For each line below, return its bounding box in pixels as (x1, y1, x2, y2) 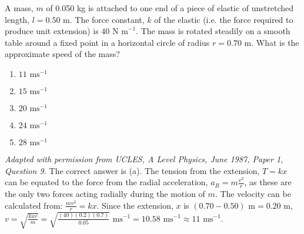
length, (5, 13, 30, 25)
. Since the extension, (96, 199, 173, 211)
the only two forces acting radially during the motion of (5, 187, 205, 199)
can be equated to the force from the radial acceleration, (5, 176, 208, 188)
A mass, (5, 2, 34, 14)
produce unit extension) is (5, 25, 99, 37)
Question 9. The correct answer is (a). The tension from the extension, (5, 164, 260, 176)
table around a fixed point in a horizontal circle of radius (5, 36, 210, 48)
